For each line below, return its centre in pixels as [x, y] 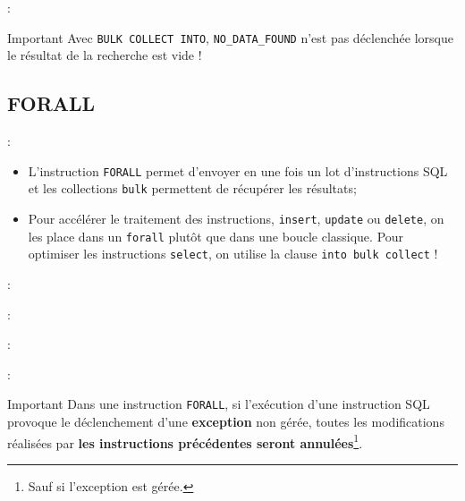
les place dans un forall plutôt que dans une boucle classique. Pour [216, 236]
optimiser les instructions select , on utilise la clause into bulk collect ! [233, 254]
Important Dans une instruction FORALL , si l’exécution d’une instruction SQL [219, 404]
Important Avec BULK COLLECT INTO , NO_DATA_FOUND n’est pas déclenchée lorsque [230, 37]
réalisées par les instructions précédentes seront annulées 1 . [185, 441]
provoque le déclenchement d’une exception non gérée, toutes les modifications [226, 421]
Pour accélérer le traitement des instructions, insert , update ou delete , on [236, 218]
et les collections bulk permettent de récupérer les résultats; [192, 188]
